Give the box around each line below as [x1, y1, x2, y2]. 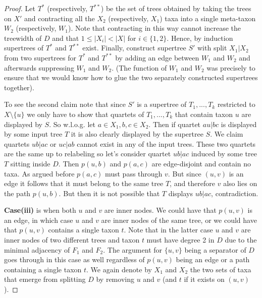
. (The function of [112, 62, 167, 73]
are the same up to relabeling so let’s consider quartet [4, 148, 171, 159]
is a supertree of [137, 99, 187, 109]
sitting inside [10, 158, 50, 168]
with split [197, 42, 227, 53]
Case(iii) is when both [4, 205, 76, 215]
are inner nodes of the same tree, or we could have [101, 214, 257, 225]
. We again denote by [86, 264, 152, 274]
